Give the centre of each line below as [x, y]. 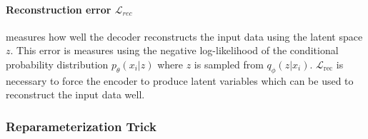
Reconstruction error [59, 9]
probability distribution [57, 64]
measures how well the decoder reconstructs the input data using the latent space [184, 36]
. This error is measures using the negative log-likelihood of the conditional [174, 50]
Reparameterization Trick [81, 126]
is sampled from [229, 64]
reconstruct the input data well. [75, 94]
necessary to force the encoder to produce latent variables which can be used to [180, 80]
